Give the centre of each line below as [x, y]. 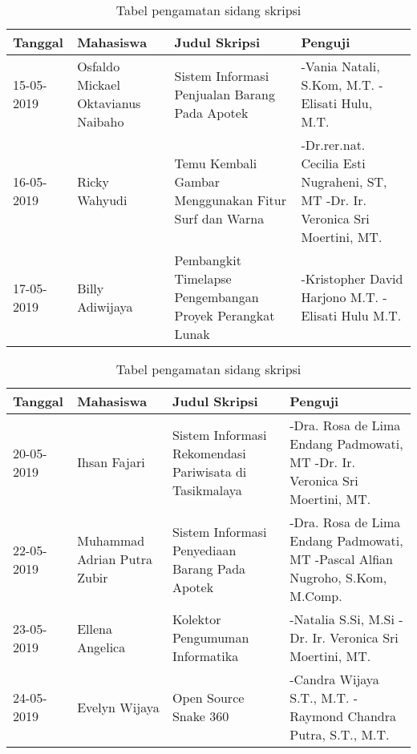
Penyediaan [204, 550]
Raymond [317, 716]
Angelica [101, 647]
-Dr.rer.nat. [333, 145]
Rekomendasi [209, 453]
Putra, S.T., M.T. [340, 734]
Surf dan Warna [219, 218]
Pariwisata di [209, 471]
